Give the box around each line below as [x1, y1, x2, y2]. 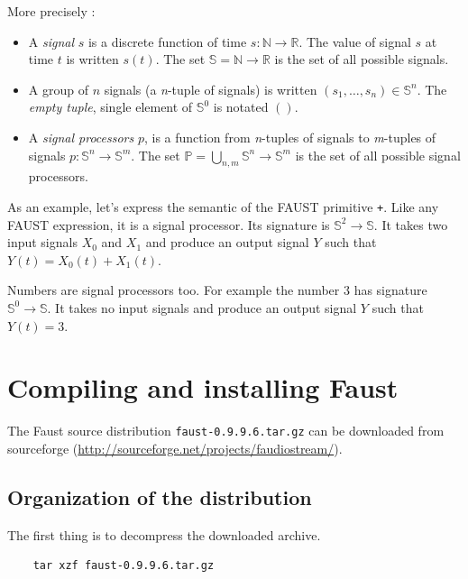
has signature [353, 280, 427, 299]
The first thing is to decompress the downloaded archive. [7, 525, 321, 544]
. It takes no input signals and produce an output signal [47, 298, 357, 317]
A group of [28, 79, 88, 98]
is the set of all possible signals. [274, 50, 449, 69]
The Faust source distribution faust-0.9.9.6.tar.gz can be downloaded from [7, 421, 445, 440]
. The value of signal [298, 32, 411, 51]
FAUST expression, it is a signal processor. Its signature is [7, 215, 330, 234]
